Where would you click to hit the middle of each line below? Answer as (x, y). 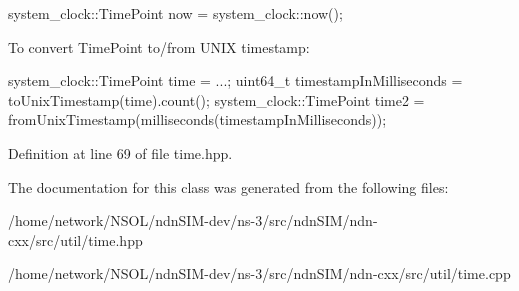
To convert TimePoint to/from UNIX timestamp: (159, 46)
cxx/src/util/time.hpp (75, 239)
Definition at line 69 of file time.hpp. (120, 152)
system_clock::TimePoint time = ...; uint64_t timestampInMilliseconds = (235, 80)
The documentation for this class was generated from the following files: (228, 186)
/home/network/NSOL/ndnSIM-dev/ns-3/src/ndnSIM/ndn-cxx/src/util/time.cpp (259, 273)
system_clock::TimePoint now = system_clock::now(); (175, 13)
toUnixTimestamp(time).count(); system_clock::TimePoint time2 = (216, 99)
